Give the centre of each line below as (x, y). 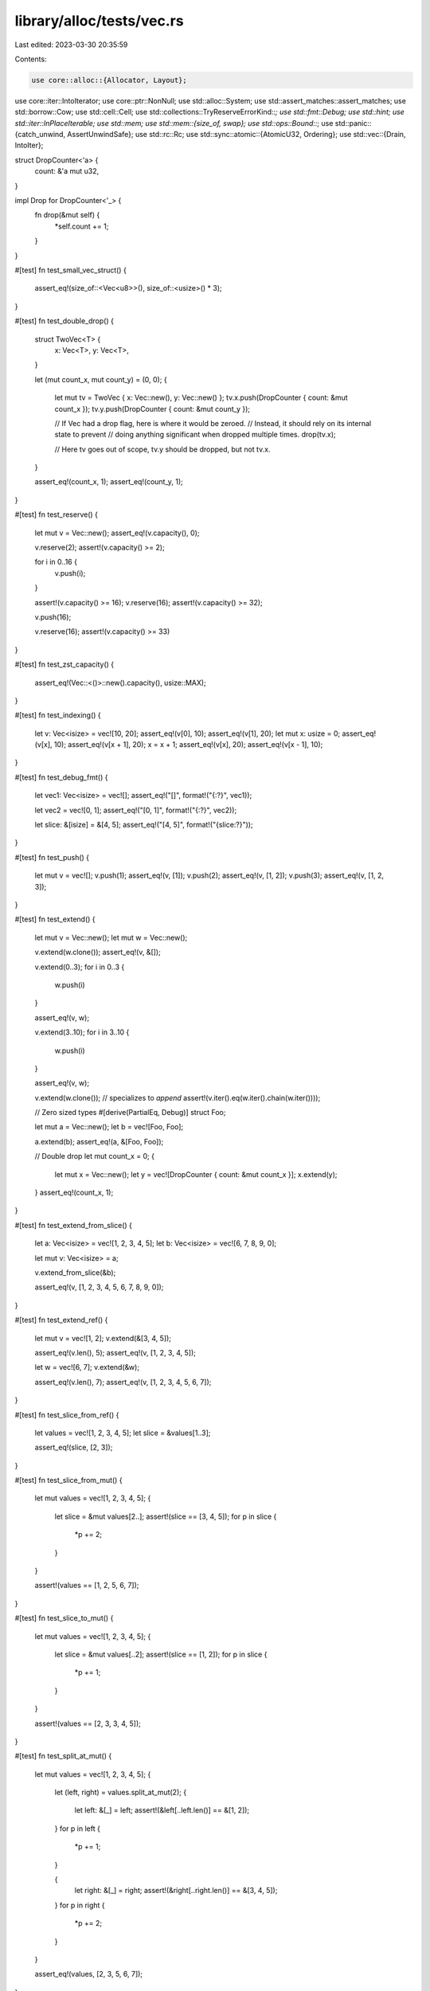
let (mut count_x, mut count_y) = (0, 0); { (101, 379)
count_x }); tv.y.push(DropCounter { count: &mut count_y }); (152, 409)
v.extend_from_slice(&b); (75, 1272)
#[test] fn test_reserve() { (57, 514)
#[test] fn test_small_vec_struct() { (70, 270)
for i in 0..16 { (56, 562)
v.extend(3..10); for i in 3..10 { (82, 1032)
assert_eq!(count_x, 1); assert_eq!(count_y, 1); (109, 482)
